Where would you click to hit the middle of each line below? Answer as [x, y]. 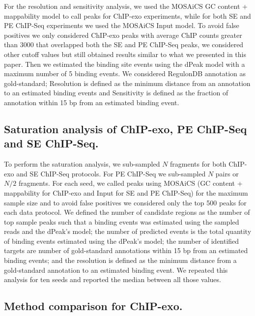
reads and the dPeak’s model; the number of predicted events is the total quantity [128, 231]
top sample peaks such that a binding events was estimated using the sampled [122, 221]
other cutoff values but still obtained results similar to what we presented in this [125, 54]
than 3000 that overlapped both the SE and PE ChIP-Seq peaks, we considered [124, 44]
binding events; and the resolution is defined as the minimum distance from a [120, 260]
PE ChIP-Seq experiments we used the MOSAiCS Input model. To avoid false [122, 25]
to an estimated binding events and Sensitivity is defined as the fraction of [116, 93]
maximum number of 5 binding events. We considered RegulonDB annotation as [125, 73]
